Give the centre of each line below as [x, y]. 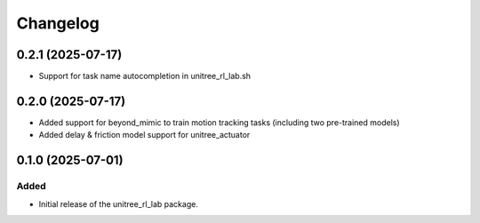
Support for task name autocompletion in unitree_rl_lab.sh [145, 76]
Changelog [58, 23]
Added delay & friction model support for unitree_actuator [144, 135]
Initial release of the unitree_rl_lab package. [119, 203]
